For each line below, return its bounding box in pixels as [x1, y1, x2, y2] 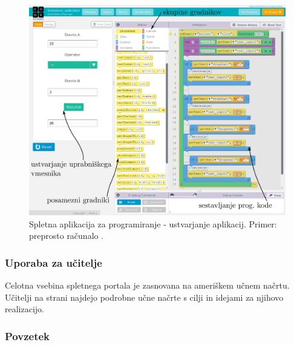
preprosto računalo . [29, 229, 104, 242]
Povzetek [5, 328, 50, 343]
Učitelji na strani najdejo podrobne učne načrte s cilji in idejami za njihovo [5, 290, 284, 303]
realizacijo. [5, 303, 44, 315]
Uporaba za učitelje [5, 255, 102, 270]
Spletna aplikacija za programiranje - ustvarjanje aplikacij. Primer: [29, 217, 277, 230]
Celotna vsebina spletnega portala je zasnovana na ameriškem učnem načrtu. [5, 278, 290, 291]
